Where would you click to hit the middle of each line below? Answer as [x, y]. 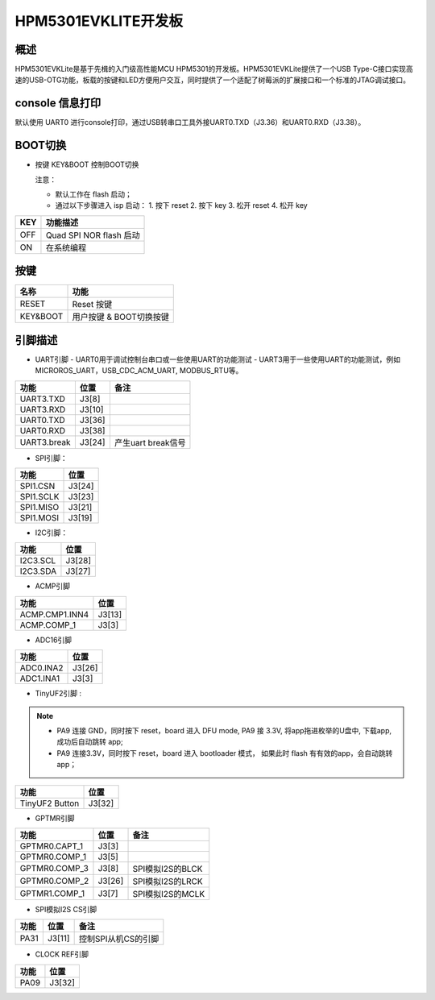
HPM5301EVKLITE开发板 [99, 21]
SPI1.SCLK [39, 497]
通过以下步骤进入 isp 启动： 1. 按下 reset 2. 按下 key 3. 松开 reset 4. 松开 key [181, 205]
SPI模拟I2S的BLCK [168, 869]
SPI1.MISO [39, 508]
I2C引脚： [52, 533]
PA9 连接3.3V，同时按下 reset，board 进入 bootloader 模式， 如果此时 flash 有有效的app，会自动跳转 [225, 753]
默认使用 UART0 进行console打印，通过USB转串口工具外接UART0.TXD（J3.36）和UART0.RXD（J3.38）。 [190, 122]
